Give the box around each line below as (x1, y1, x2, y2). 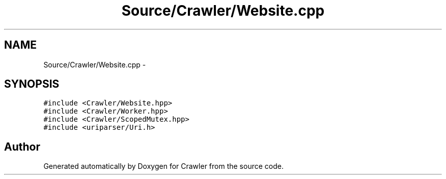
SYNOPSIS (4, 78, 60, 91)
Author (4, 140, 40, 153)
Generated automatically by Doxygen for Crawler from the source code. (43, 162, 284, 171)
